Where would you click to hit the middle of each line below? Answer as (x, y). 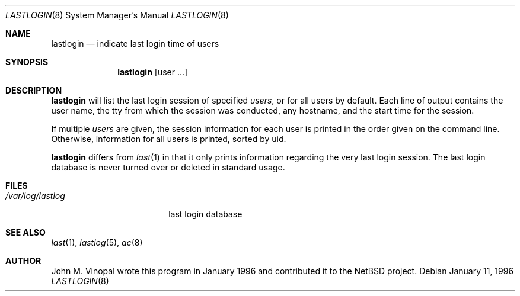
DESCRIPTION (34, 90)
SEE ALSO (25, 232)
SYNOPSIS (27, 62)
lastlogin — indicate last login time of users (135, 44)
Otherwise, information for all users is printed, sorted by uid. (169, 139)
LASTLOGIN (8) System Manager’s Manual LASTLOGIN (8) (117, 15)
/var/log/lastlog (35, 196)
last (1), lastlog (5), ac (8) (97, 242)
